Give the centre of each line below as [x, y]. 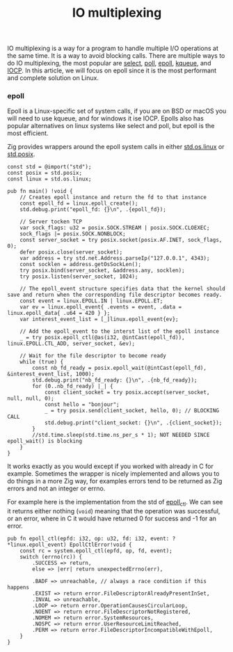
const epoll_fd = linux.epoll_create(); [79, 203]
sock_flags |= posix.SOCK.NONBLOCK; [73, 234]
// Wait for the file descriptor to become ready [93, 356]
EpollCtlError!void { [101, 545]
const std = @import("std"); [49, 167]
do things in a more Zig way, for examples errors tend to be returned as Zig [115, 481]
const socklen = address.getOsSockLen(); [80, 265]
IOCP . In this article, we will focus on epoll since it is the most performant [112, 70]
